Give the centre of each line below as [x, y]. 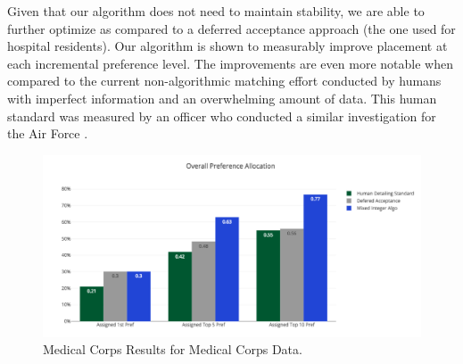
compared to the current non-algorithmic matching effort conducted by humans [224, 81]
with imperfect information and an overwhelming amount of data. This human [222, 98]
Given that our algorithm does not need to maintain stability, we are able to [216, 11]
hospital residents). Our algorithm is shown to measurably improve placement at [227, 46]
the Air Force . [48, 133]
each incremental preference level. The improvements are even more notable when [230, 63]
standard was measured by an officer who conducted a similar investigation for [222, 116]
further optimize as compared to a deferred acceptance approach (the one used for [231, 28]
